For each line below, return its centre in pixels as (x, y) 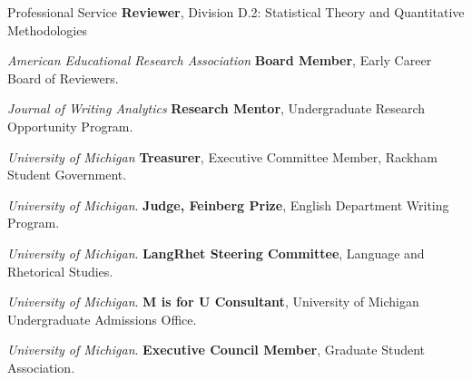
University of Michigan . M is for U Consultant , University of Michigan (213, 302)
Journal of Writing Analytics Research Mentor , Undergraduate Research (216, 108)
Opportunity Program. (70, 126)
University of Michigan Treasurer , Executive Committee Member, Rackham (222, 156)
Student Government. (67, 175)
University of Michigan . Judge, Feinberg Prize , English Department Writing (228, 205)
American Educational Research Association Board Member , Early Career (220, 60)
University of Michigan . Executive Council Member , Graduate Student (216, 350)
